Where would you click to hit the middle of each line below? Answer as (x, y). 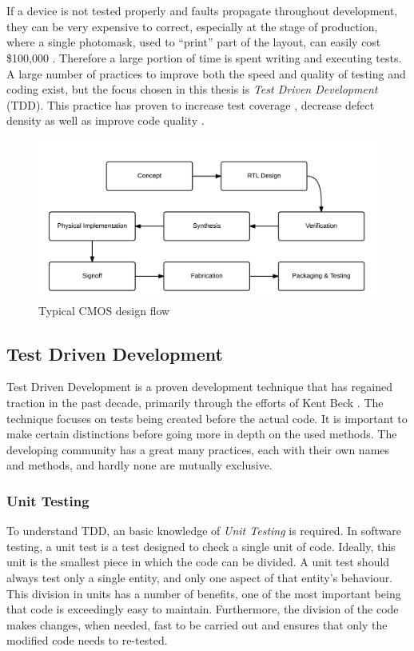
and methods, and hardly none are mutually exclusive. (139, 465)
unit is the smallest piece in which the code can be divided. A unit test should (198, 562)
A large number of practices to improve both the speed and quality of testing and (206, 73)
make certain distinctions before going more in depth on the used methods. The (202, 434)
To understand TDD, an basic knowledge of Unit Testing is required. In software (204, 531)
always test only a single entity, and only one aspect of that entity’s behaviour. (200, 578)
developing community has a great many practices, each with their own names (198, 449)
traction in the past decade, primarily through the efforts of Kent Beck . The (195, 403)
